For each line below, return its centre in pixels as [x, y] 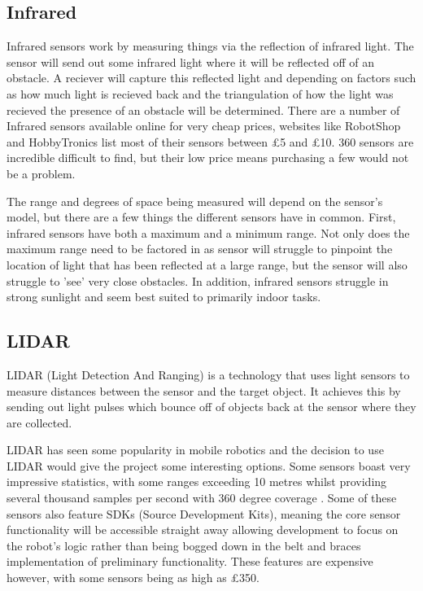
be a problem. [41, 173]
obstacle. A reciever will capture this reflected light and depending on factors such [211, 78]
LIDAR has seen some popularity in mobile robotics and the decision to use [195, 450]
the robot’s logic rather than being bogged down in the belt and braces [184, 545]
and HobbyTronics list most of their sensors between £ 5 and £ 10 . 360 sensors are [210, 141]
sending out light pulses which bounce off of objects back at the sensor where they [211, 407]
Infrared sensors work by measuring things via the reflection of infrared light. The [210, 46]
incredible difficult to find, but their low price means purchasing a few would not [208, 158]
